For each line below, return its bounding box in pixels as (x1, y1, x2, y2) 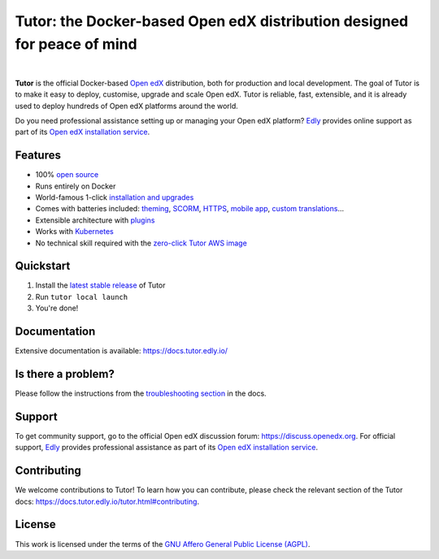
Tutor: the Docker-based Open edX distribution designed (15, 12, 409, 30)
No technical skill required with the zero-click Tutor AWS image (35, 238, 247, 248)
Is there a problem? (15, 366, 115, 381)
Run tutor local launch (35, 292, 128, 301)
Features (15, 149, 61, 162)
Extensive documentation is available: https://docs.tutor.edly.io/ (15, 346, 228, 356)
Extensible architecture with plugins (35, 215, 155, 225)
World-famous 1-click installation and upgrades (35, 192, 194, 202)
